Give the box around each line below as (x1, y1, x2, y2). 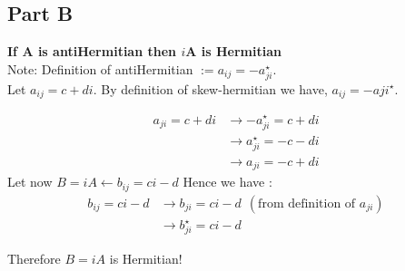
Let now (7, 172, 53, 191)
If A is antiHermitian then (7, 42, 177, 61)
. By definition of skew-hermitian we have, (93, 79, 328, 98)
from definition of (258, 197, 356, 210)
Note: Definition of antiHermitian (7, 59, 193, 78)
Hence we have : (183, 172, 272, 191)
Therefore (7, 249, 61, 268)
